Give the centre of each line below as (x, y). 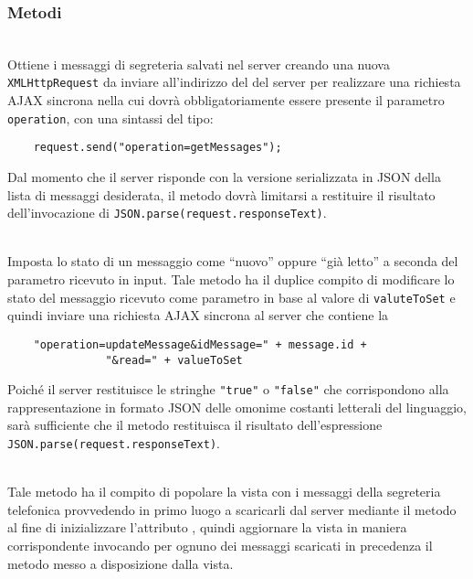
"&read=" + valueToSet (174, 360)
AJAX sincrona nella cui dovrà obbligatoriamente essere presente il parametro (226, 100)
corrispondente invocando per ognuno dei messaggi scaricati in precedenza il (220, 546)
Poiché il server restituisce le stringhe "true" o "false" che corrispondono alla (228, 389)
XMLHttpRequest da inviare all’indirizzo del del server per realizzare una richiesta (234, 82)
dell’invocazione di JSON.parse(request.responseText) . (167, 213)
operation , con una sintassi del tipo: (110, 118)
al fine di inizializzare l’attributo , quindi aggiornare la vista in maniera (207, 527)
